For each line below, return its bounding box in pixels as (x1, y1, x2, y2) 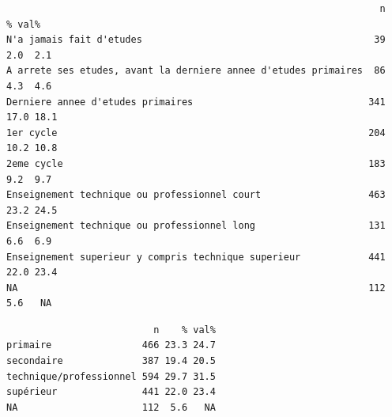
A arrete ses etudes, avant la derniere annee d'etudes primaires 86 (6, 65, 386, 77)
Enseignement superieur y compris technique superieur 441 (6, 251, 386, 263)
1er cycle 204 (6, 127, 386, 138)
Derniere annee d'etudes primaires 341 (6, 96, 386, 108)
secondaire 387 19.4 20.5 (6, 355, 216, 367)
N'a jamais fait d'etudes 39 (6, 34, 386, 46)
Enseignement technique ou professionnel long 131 (6, 220, 386, 232)
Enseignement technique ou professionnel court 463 (6, 189, 386, 201)
